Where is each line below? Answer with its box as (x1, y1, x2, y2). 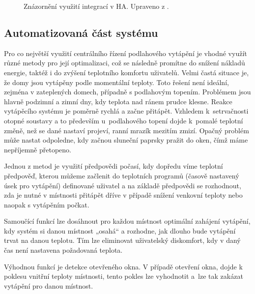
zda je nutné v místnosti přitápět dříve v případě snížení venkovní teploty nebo (4, 190, 243, 200)
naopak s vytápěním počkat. (4, 199, 89, 209)
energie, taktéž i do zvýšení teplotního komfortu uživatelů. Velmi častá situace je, (4, 67, 249, 77)
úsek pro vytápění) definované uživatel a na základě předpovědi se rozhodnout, (4, 180, 241, 190)
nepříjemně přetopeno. (4, 144, 71, 154)
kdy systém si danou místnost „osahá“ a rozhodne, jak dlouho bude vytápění (4, 225, 236, 235)
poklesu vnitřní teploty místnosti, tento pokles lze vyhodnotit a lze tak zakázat (4, 271, 243, 281)
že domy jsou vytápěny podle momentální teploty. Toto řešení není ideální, (4, 77, 229, 87)
